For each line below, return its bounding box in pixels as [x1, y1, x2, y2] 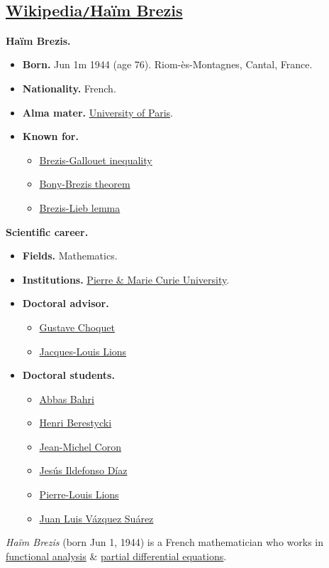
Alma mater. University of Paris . [22, 105, 173, 119]
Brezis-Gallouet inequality [39, 152, 152, 167]
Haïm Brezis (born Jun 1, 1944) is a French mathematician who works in [6, 535, 324, 550]
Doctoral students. [22, 368, 115, 382]
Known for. [22, 129, 79, 144]
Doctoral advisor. [22, 296, 109, 311]
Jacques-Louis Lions [39, 343, 127, 358]
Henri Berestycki [39, 415, 112, 430]
